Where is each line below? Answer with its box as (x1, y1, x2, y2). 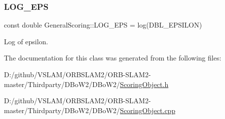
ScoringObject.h (120, 79, 169, 89)
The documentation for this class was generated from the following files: (4, 53, 222, 63)
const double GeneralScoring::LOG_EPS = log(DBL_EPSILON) (4, 20, 202, 30)
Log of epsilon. (4, 36, 48, 46)
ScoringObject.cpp (120, 105, 176, 115)
